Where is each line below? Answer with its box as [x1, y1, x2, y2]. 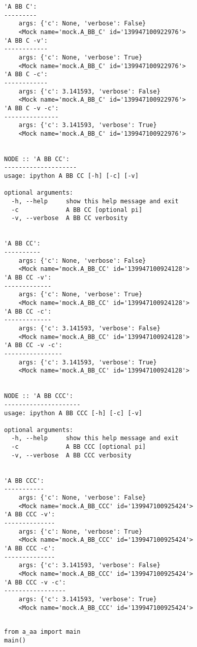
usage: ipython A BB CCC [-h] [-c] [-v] [4, 409, 143, 417]
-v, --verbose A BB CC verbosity [11, 214, 128, 222]
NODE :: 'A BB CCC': [4, 392, 74, 400]
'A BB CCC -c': [4, 545, 55, 552]
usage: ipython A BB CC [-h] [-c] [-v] [4, 172, 139, 180]
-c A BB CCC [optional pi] [11, 443, 146, 451]
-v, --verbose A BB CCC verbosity [11, 451, 132, 459]
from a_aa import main [4, 628, 81, 635]
